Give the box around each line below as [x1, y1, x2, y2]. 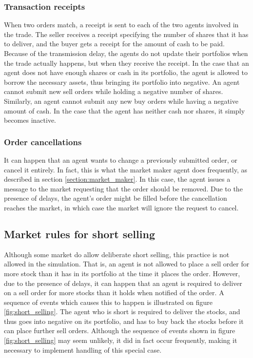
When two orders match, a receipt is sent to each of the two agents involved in [4, 19, 239, 30]
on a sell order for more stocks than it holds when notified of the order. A [4, 287, 224, 298]
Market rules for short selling [4, 226, 155, 241]
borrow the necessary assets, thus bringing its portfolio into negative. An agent [4, 76, 240, 87]
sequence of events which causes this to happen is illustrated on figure [4, 297, 213, 307]
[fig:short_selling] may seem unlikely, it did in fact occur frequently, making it [4, 335, 237, 345]
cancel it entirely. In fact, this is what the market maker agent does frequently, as [4, 164, 247, 174]
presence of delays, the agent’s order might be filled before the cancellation [4, 193, 227, 203]
